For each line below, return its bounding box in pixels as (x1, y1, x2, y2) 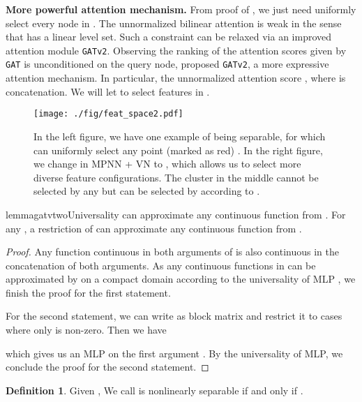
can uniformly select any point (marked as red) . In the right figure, (33, 142, 323, 157)
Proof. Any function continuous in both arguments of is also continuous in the (6, 244, 339, 259)
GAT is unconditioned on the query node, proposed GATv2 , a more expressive (6, 57, 329, 71)
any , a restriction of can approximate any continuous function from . (6, 221, 302, 235)
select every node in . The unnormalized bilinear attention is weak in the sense (6, 15, 342, 30)
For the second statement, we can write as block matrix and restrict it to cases (6, 308, 342, 323)
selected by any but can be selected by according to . (33, 184, 260, 198)
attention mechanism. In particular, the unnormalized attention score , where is (6, 70, 346, 85)
